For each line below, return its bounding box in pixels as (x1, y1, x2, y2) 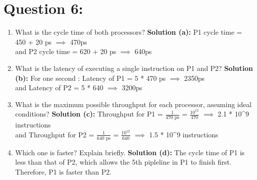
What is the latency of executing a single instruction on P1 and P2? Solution (15, 62, 253, 73)
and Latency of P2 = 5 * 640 (15, 82, 103, 93)
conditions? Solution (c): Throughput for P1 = (15, 109, 163, 119)
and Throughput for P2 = (15, 129, 95, 139)
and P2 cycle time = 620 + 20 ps (15, 46, 116, 57)
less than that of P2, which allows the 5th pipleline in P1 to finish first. (15, 157, 232, 167)
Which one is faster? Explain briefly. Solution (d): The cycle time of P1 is (15, 147, 245, 157)
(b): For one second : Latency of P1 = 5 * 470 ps (15, 72, 166, 83)
